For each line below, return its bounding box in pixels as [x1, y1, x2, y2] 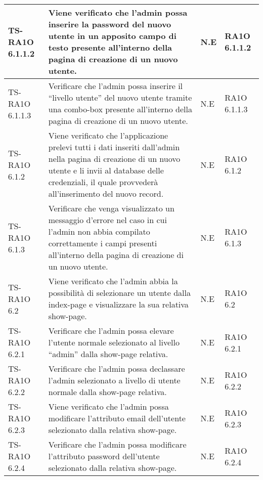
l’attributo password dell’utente [48, 450, 160, 462]
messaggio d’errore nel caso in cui [48, 214, 167, 226]
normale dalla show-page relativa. [48, 386, 167, 398]
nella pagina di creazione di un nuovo [48, 153, 181, 164]
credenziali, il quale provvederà [48, 176, 158, 188]
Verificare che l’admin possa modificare [48, 439, 187, 450]
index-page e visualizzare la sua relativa [48, 298, 189, 310]
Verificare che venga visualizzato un [48, 202, 174, 214]
